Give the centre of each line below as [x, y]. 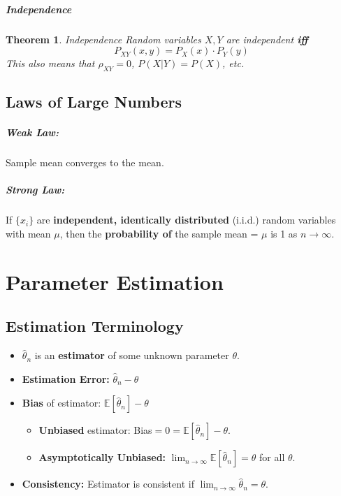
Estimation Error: [66, 378]
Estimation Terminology [95, 326]
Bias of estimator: [61, 403]
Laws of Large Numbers [94, 102]
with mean [28, 234]
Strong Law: [35, 190]
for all [272, 457]
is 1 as [284, 234]
